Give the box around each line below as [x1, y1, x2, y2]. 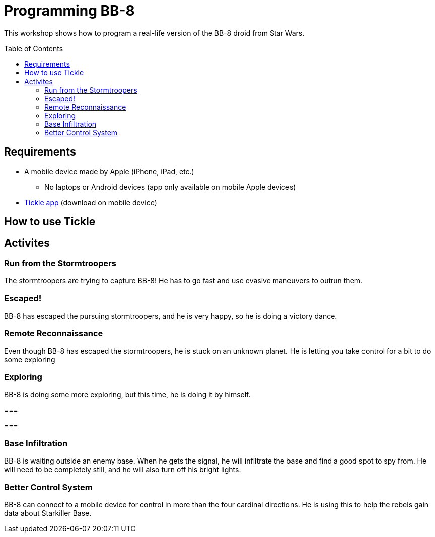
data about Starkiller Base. [4, 508, 92, 517]
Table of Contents [4, 44, 63, 53]
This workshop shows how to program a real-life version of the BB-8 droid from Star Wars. [4, 28, 305, 37]
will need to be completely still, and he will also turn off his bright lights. [4, 465, 241, 474]
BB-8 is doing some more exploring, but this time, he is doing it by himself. [4, 390, 251, 399]
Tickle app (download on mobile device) [24, 198, 157, 207]
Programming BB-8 [4, 2, 135, 19]
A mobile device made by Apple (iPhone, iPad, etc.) [24, 167, 194, 176]
